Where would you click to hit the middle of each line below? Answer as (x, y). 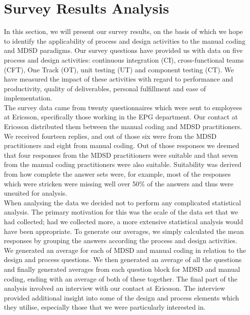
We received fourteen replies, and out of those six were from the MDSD (110, 136)
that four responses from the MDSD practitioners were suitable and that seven (121, 155)
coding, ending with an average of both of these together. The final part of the (121, 278)
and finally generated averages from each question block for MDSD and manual (122, 269)
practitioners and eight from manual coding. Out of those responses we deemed (122, 145)
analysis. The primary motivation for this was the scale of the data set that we (121, 212)
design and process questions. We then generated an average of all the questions (123, 259)
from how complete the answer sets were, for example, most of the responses (117, 174)
